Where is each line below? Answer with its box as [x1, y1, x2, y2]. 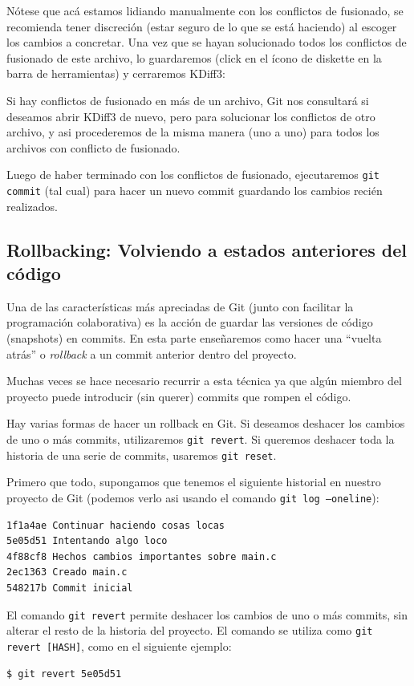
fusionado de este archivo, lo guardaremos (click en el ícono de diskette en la [6, 49, 382, 66]
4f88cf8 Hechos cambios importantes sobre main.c [6, 550, 277, 562]
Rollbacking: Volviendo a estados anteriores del [6, 237, 407, 262]
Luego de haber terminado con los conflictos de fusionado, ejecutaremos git [6, 166, 380, 183]
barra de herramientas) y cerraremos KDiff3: [6, 65, 225, 82]
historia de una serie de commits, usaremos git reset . [6, 446, 277, 463]
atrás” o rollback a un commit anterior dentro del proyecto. [6, 345, 297, 362]
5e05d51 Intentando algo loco [6, 535, 168, 547]
